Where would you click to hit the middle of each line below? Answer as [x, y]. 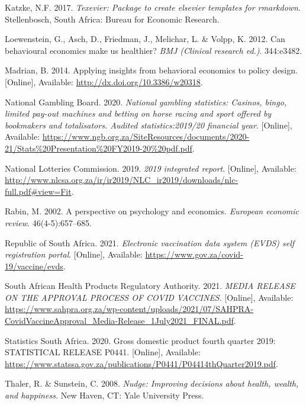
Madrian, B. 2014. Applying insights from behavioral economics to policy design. [151, 70]
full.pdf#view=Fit [38, 191]
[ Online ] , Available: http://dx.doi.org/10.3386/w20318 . [104, 81]
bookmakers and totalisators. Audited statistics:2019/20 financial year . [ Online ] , [149, 125]
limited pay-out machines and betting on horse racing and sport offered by [138, 113]
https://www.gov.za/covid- [194, 254]
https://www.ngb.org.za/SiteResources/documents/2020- [146, 136]
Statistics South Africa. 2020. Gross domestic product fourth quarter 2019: [140, 340]
